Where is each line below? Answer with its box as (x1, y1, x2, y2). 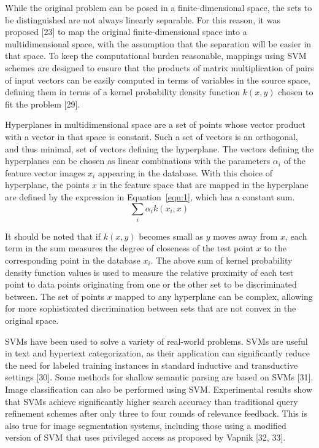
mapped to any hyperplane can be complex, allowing (115, 289, 313, 302)
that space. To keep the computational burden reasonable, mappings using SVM (5, 49, 307, 62)
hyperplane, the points (5, 178, 90, 191)
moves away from (213, 229, 278, 242)
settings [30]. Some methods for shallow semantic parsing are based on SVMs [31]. (5, 371, 313, 383)
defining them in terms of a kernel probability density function (5, 85, 240, 98)
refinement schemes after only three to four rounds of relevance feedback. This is (5, 407, 307, 420)
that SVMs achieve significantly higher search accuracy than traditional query (5, 395, 298, 407)
